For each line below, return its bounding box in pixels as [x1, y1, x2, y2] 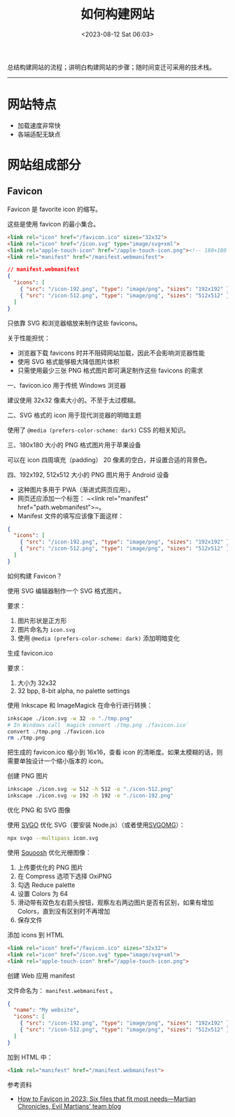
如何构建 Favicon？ [7, 571, 63, 580]
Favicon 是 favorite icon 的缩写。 [7, 205, 102, 213]
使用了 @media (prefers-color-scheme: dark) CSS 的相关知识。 [7, 426, 190, 434]
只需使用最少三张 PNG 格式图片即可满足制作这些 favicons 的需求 [17, 366, 204, 374]
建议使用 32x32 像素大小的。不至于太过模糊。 [7, 395, 140, 404]
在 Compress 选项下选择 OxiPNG [17, 872, 112, 880]
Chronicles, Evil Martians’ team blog [17, 1102, 122, 1110]
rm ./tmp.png [7, 734, 45, 742]
